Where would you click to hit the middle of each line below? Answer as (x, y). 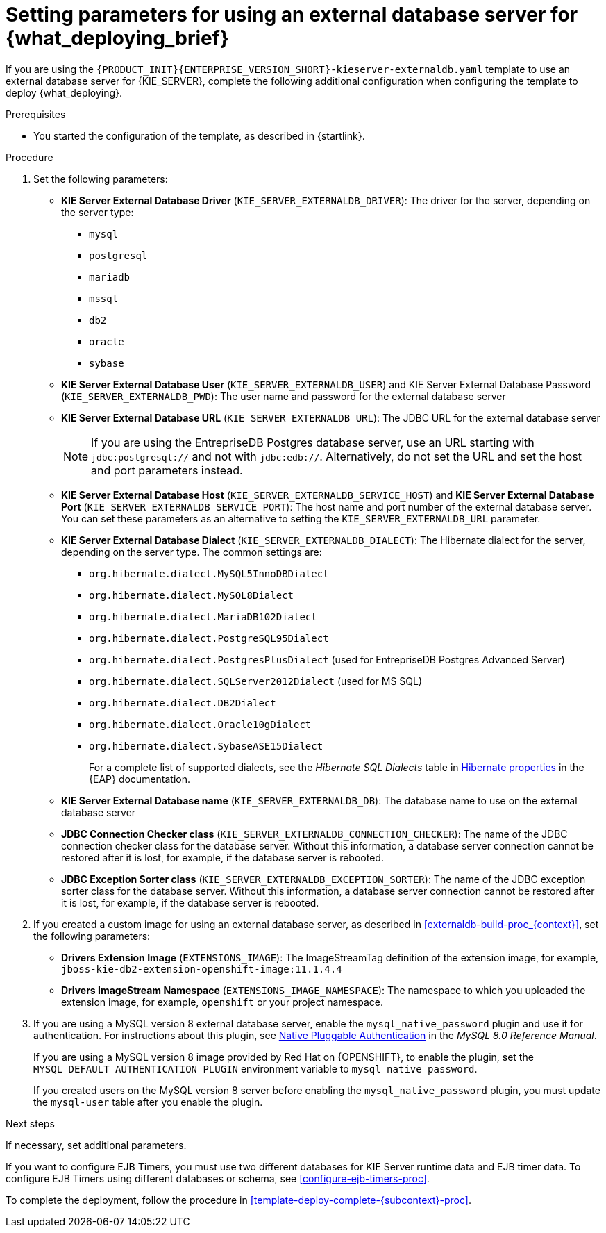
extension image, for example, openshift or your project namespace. (222, 1002)
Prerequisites (36, 114)
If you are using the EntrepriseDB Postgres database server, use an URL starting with (313, 442)
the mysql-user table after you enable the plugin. (148, 1102)
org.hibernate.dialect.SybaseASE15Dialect (206, 746)
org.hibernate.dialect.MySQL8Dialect (192, 595)
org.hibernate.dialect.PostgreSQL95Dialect (209, 638)
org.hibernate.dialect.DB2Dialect (183, 703)
